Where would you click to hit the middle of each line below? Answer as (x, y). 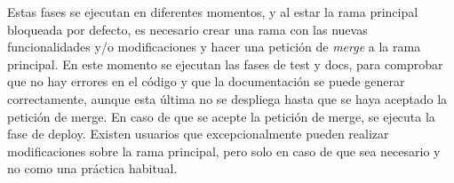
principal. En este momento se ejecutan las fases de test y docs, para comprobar (225, 64)
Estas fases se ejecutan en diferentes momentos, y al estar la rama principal (213, 12)
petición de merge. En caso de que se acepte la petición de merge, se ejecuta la (221, 116)
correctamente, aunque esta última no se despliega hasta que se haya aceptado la (227, 98)
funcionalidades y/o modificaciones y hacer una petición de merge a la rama (214, 47)
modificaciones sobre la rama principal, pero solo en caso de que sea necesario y (224, 151)
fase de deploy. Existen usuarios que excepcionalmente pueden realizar (198, 134)
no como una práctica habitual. (92, 168)
